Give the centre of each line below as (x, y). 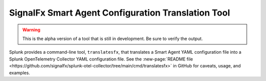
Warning (31, 30)
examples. (20, 73)
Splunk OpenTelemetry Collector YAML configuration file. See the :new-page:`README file (101, 59)
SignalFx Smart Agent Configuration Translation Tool (119, 13)
